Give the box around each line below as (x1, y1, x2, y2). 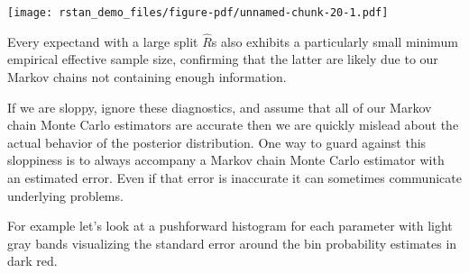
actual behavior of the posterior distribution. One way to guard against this (7, 132, 427, 151)
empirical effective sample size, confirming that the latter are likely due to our (7, 50, 438, 68)
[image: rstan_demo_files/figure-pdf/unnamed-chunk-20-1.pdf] (7, 6, 389, 19)
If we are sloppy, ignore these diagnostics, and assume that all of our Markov (7, 97, 432, 116)
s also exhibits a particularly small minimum (211, 32, 458, 50)
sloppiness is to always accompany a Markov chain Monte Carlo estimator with (7, 150, 445, 169)
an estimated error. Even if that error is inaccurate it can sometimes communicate (7, 168, 462, 187)
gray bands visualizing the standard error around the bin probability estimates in (7, 233, 457, 252)
